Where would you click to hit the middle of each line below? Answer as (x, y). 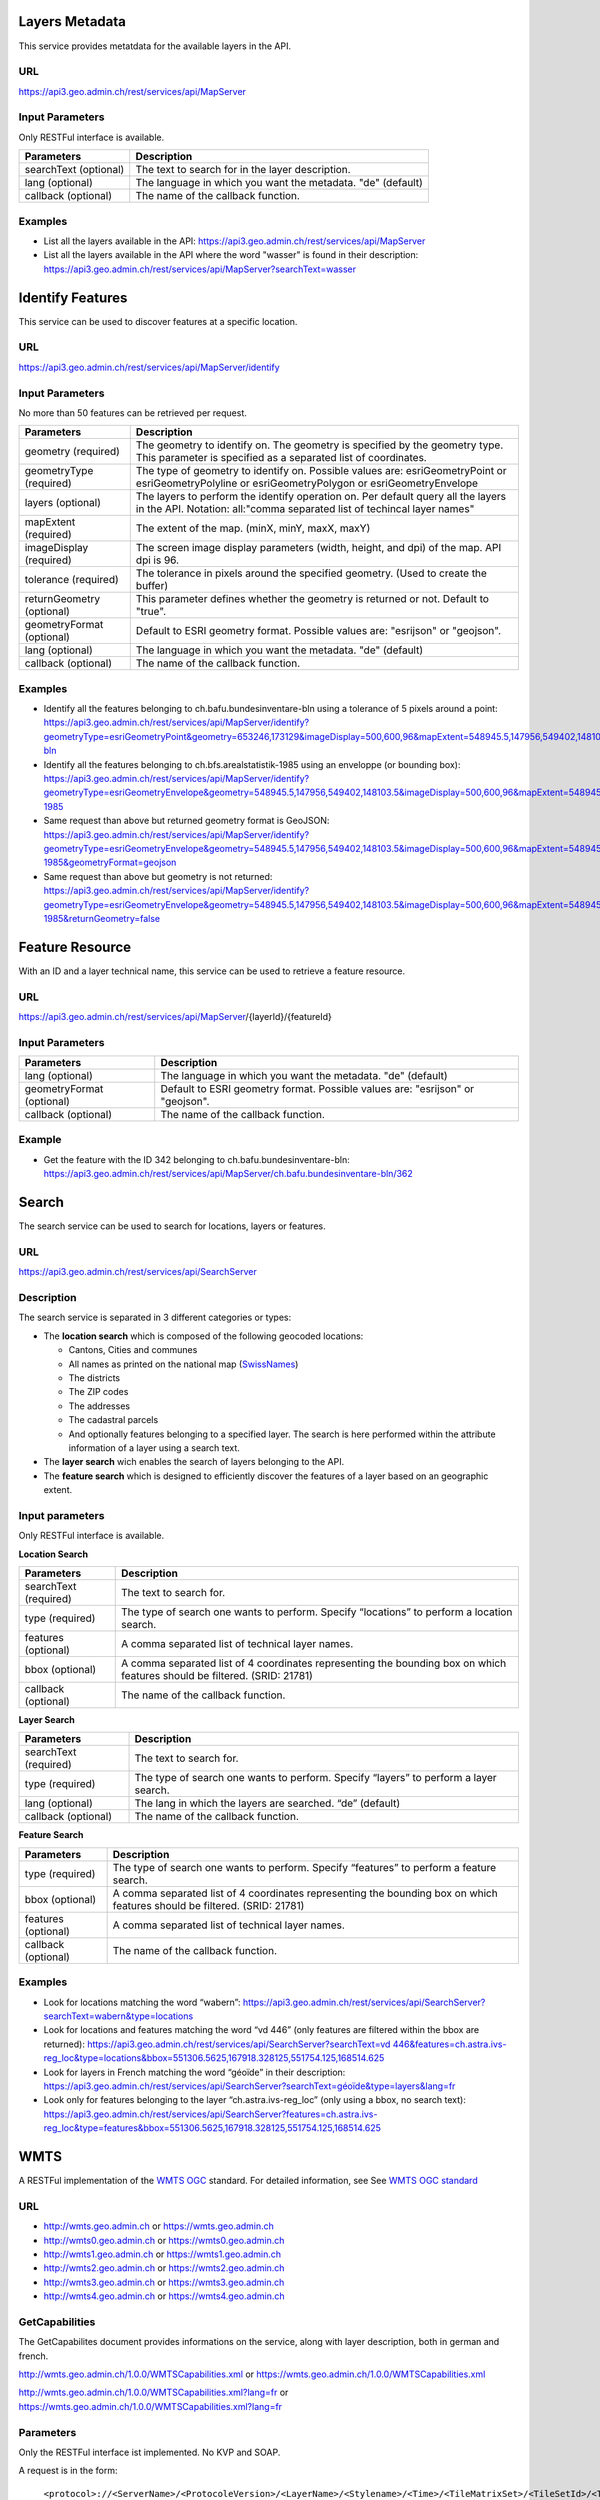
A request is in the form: (68, 2471)
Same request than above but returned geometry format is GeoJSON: (186, 821)
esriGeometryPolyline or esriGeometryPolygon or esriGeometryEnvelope (307, 483)
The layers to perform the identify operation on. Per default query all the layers (321, 497)
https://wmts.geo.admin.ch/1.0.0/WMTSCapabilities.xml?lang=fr (150, 2406)
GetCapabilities (57, 2322)
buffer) (152, 586)
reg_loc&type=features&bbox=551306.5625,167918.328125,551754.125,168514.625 (212, 2128)
